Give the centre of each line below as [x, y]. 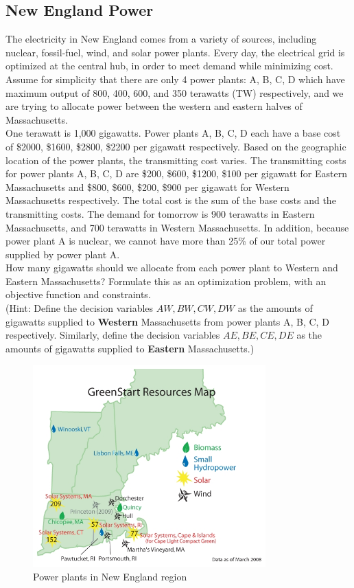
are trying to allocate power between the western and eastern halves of [154, 106]
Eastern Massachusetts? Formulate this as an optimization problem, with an [166, 281]
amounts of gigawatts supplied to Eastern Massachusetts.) [130, 348]
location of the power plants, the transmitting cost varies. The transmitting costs [176, 160]
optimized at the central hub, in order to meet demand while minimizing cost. [169, 66]
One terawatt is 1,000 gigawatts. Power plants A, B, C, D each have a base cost [173, 133]
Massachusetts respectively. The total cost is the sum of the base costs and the [171, 200]
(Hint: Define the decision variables [80, 308]
